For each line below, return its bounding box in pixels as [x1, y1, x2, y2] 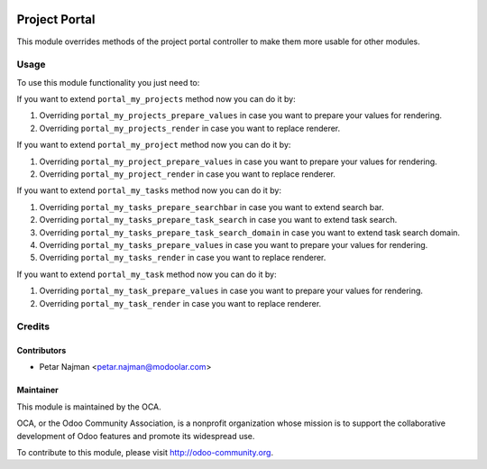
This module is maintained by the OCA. [16, 401, 161, 412]
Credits [16, 320, 50, 333]
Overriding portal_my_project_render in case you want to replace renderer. [39, 169, 335, 179]
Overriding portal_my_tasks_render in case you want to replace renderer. [39, 253, 326, 263]
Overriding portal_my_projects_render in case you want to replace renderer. [39, 123, 341, 133]
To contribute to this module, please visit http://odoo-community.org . [16, 447, 274, 458]
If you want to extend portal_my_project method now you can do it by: [16, 140, 291, 151]
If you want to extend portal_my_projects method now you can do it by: [16, 94, 297, 105]
